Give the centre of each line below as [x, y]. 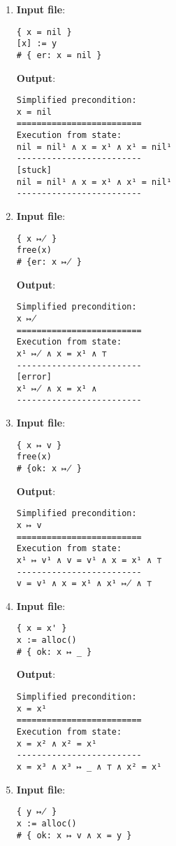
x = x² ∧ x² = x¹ [57, 743]
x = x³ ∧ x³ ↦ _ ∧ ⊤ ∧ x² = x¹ [89, 767]
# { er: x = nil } [59, 55]
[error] [34, 377]
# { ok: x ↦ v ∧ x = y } [74, 835]
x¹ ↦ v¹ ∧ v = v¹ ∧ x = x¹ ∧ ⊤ [89, 560]
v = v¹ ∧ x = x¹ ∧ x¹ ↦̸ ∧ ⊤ [84, 584]
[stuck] [34, 171]
